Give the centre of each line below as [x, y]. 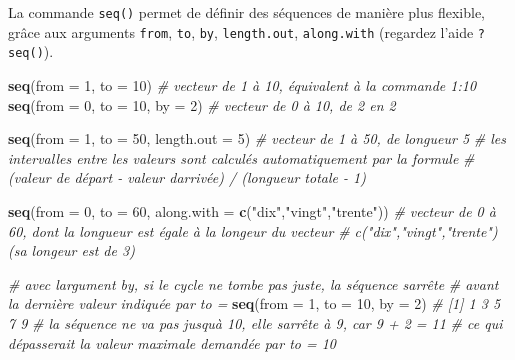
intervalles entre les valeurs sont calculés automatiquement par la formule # [241, 157]
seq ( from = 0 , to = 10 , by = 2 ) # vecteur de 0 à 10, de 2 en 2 [202, 104]
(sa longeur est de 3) [71, 250]
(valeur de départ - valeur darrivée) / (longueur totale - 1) [187, 177]
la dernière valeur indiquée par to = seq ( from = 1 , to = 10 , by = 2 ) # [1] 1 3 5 [254, 303]
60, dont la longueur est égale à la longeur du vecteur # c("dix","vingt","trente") [253, 230]
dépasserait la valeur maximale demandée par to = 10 [172, 342]
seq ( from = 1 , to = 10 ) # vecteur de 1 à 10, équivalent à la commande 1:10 [242, 84]
